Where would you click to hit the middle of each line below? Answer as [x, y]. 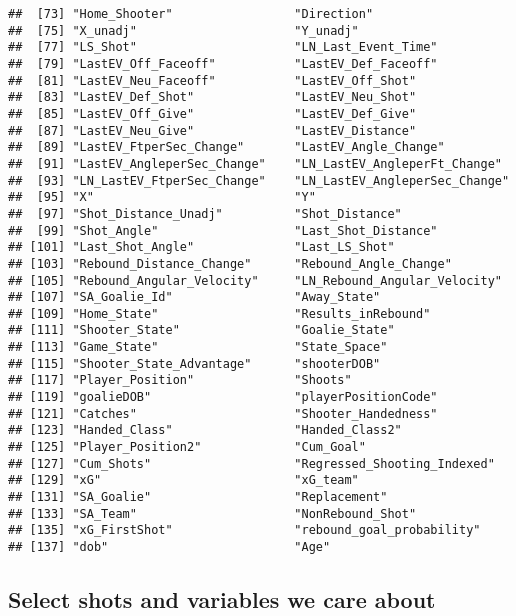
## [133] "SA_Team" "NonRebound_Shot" [212, 513]
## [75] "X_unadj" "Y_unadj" [183, 30]
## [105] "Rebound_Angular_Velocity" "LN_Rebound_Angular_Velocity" [255, 280]
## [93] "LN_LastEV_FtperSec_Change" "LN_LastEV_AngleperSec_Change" [259, 180]
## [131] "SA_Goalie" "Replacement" [198, 497]
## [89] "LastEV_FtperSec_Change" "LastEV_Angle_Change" [226, 147]
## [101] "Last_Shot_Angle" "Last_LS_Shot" [201, 247]
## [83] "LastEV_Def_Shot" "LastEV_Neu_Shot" [212, 97]
